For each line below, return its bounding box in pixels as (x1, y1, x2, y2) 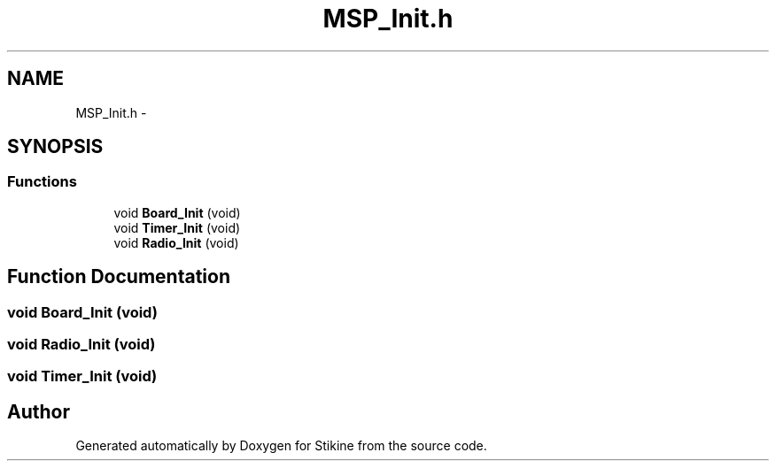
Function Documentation (7, 265, 230, 288)
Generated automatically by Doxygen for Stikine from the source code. (75, 438, 487, 454)
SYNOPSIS (7, 135, 104, 158)
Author (7, 400, 70, 423)
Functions (7, 173, 77, 191)
